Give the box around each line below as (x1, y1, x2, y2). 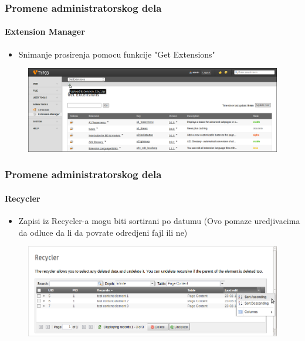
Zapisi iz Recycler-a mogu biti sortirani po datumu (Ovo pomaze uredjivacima (18, 215, 300, 227)
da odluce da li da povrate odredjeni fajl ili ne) (18, 226, 188, 238)
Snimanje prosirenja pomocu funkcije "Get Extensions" (18, 48, 215, 60)
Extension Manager (5, 25, 85, 38)
